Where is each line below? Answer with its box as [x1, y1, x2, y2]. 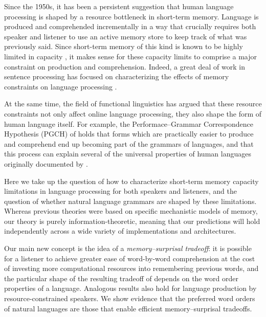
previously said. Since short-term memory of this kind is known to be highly [4, 41, 243, 52]
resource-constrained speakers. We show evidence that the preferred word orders [4, 293, 255, 304]
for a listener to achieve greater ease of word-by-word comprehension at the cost [4, 253, 255, 263]
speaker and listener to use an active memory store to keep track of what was [4, 31, 247, 41]
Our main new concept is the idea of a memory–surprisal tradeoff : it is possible [4, 243, 252, 254]
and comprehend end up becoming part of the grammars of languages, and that [4, 138, 254, 149]
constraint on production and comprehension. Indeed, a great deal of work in [4, 61, 245, 72]
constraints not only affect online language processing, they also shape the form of [4, 108, 262, 119]
